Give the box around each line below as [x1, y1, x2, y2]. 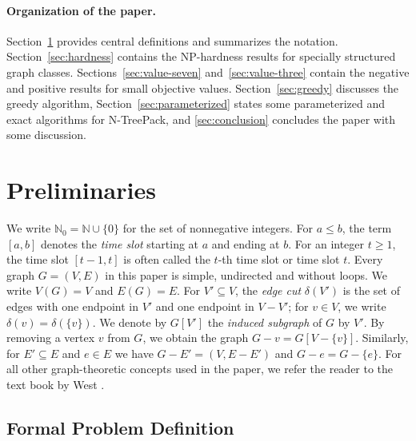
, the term [342, 220, 392, 236]
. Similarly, [355, 329, 409, 346]
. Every [347, 251, 383, 268]
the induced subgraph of [207, 313, 322, 330]
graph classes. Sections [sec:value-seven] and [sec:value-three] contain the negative [6, 63, 410, 80]
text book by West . [6, 376, 105, 393]
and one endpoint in [155, 298, 254, 315]
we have [114, 344, 154, 361]
